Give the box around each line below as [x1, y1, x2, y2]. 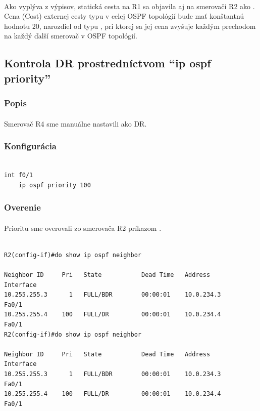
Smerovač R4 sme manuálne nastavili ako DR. [4, 118, 147, 129]
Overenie [4, 201, 41, 214]
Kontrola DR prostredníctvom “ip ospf [4, 55, 211, 71]
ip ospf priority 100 [18, 181, 91, 189]
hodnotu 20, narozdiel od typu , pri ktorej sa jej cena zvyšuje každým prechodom [4, 20, 256, 31]
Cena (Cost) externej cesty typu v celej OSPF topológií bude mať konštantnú [4, 11, 244, 21]
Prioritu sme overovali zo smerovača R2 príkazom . [4, 222, 162, 233]
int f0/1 [4, 171, 33, 179]
